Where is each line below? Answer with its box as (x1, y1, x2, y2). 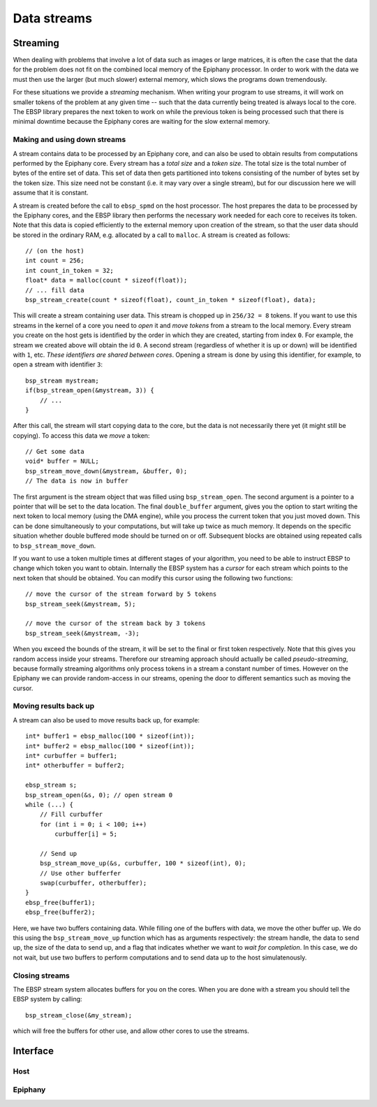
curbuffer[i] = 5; (54, 830, 118, 838)
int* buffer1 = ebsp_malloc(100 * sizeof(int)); (25, 732, 195, 741)
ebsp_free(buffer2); (25, 908, 96, 916)
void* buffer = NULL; (25, 457, 99, 465)
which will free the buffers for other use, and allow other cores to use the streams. (13, 1027, 249, 1035)
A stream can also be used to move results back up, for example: (13, 715, 200, 724)
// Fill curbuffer (39, 810, 103, 818)
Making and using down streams (13, 135, 126, 145)
